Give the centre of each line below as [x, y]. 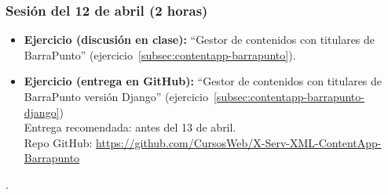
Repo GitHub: [58, 142]
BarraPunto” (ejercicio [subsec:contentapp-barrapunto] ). [160, 54]
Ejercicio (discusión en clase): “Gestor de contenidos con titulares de [199, 40]
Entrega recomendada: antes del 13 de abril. [130, 127]
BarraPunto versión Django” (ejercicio [116, 96]
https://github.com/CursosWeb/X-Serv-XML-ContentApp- [239, 142]
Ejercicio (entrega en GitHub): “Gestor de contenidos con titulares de [203, 81]
